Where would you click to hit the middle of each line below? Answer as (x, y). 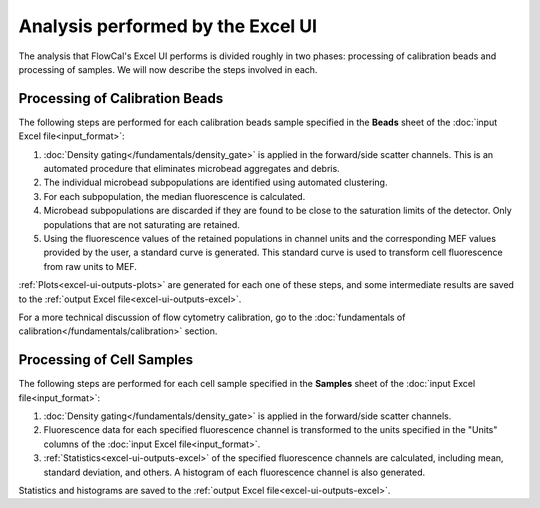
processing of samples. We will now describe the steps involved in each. (168, 69)
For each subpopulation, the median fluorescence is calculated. (174, 196)
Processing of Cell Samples (106, 360)
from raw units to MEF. (90, 266)
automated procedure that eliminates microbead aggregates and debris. (191, 169)
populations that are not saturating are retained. (141, 224)
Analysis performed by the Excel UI (168, 26)
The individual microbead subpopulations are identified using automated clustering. (215, 182)
